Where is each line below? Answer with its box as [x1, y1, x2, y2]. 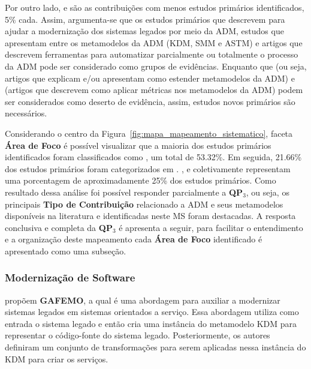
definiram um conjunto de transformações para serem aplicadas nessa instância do [5, 341, 306, 353]
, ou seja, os [246, 185, 289, 198]
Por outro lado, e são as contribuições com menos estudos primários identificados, [5, 1, 304, 13]
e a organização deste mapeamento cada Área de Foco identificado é [5, 233, 262, 245]
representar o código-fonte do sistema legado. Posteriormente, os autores [5, 329, 270, 341]
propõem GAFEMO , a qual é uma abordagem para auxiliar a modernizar [5, 293, 280, 306]
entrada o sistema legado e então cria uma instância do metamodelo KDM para [5, 317, 297, 329]
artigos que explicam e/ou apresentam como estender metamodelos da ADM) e [5, 71, 295, 84]
